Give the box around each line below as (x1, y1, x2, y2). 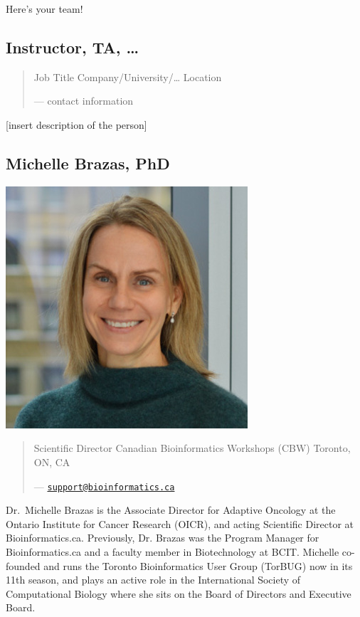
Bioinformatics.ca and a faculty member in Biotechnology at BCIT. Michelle (6, 544, 339, 559)
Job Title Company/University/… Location (33, 69, 222, 84)
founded (6, 558, 41, 573)
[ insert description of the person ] (6, 117, 147, 132)
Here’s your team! (6, 1, 83, 16)
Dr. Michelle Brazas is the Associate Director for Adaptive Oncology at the (6, 502, 336, 517)
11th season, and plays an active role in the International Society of (6, 572, 301, 587)
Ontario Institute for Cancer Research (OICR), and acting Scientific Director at (6, 516, 354, 531)
